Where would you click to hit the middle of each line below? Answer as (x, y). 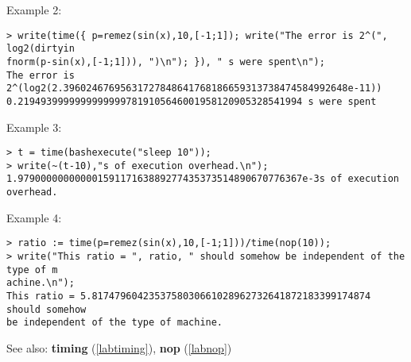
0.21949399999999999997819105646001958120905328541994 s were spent (192, 101)
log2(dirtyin (41, 49)
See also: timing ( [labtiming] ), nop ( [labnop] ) (119, 347)
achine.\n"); (41, 283)
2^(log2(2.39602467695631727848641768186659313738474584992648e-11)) (194, 89)
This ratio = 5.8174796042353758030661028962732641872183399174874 (189, 296)
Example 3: (34, 127)
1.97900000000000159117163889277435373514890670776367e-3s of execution (203, 179)
